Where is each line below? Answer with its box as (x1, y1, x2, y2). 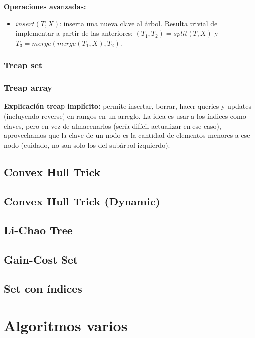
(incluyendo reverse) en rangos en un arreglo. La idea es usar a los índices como (4, 111, 246, 121)
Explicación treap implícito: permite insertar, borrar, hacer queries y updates (4, 101, 251, 111)
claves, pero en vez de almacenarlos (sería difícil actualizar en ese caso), (4, 120, 221, 131)
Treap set (4, 59, 43, 71)
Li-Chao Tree (4, 222, 73, 238)
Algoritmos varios (4, 315, 127, 335)
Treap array (4, 81, 52, 94)
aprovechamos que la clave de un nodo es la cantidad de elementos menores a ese (4, 130, 250, 140)
